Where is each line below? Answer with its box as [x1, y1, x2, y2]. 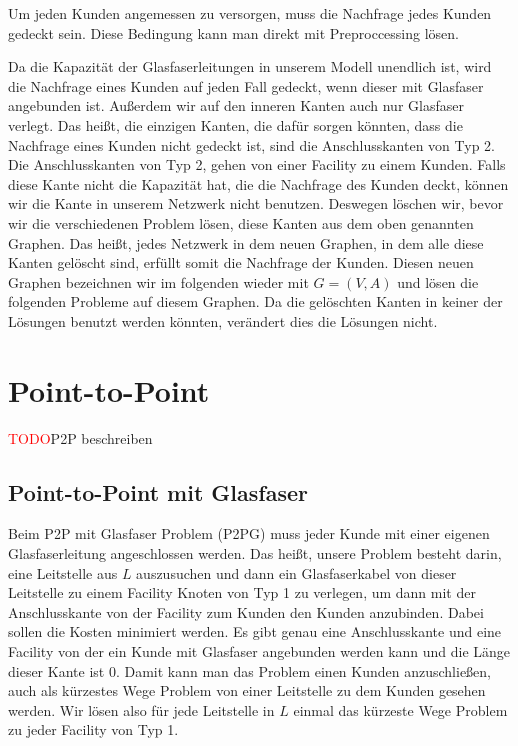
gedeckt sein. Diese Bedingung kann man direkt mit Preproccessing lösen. [8, 22, 460, 43]
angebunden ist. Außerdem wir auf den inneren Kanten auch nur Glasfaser [8, 95, 464, 116]
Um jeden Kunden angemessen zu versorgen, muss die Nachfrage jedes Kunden [8, 3, 492, 23]
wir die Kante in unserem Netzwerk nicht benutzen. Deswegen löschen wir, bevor [8, 193, 504, 214]
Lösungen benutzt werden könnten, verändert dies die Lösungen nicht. [8, 310, 438, 331]
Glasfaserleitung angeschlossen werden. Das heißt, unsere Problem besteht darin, [8, 543, 502, 564]
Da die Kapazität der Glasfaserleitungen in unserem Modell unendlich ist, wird [8, 56, 492, 77]
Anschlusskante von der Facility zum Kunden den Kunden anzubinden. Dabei [8, 601, 484, 622]
